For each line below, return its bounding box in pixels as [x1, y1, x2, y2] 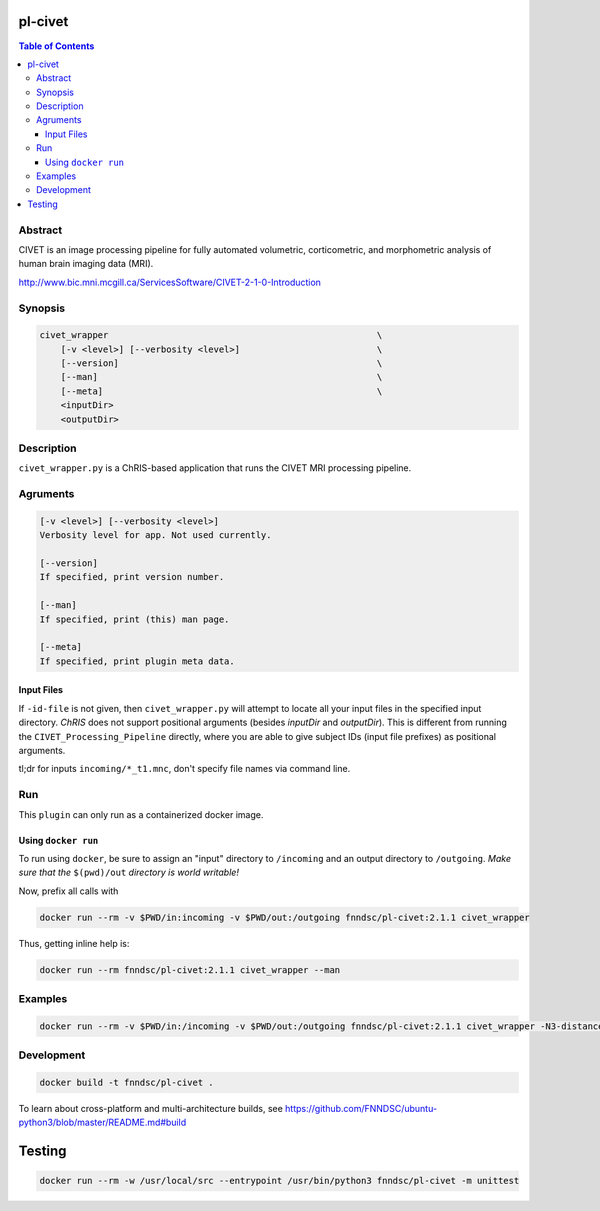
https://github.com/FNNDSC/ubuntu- [285, 1102, 438, 1114]
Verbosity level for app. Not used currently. [39, 530, 272, 541]
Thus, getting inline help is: [18, 937, 130, 949]
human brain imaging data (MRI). [18, 258, 154, 270]
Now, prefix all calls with [18, 885, 119, 897]
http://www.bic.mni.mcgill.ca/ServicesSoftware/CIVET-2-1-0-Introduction [18, 276, 322, 288]
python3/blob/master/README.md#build [18, 1116, 187, 1129]
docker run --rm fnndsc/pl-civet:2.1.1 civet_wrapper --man [39, 964, 341, 975]
